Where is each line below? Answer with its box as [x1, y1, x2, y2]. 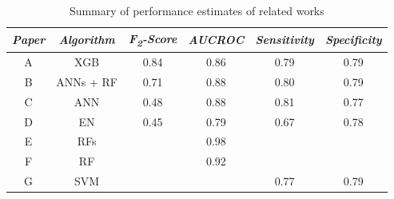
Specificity [324, 31, 382, 48]
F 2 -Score [128, 30, 177, 50]
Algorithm [58, 31, 115, 48]
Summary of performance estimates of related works [69, 2, 324, 18]
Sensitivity [255, 31, 314, 48]
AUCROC [188, 31, 245, 48]
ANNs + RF [56, 73, 117, 90]
